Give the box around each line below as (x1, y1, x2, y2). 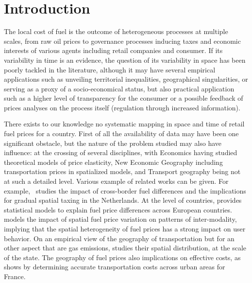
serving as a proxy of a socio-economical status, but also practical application (4, 83, 235, 93)
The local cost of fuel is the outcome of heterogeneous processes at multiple (4, 26, 228, 36)
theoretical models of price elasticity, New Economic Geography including (4, 157, 223, 167)
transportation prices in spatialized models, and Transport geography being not (4, 166, 241, 177)
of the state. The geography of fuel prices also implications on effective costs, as (4, 252, 241, 262)
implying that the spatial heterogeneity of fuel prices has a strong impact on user (4, 224, 246, 233)
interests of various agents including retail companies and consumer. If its (4, 45, 223, 55)
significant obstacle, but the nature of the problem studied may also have (4, 138, 221, 148)
